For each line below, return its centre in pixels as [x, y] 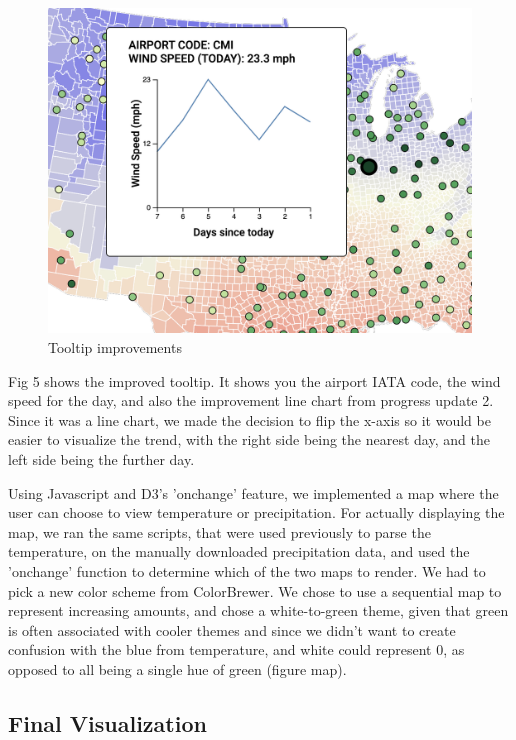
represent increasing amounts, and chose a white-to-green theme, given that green [258, 610]
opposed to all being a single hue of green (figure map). [177, 668]
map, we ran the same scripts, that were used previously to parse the [219, 531]
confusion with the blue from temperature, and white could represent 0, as [236, 649]
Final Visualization [107, 722]
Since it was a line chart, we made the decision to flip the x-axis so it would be [249, 419]
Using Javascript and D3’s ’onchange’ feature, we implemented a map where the [253, 492]
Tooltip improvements [115, 347]
